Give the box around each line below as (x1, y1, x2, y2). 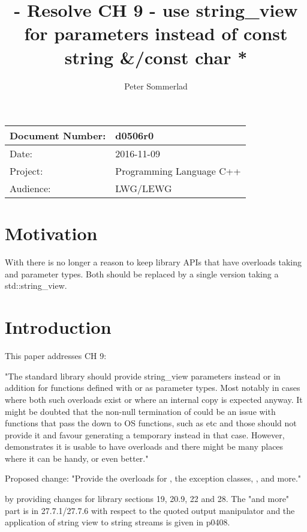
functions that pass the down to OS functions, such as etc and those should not (5, 417, 297, 429)
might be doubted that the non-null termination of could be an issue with (5, 405, 276, 417)
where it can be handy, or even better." (5, 452, 149, 464)
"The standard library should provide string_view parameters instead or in (5, 369, 281, 382)
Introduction (5, 315, 112, 339)
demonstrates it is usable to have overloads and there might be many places (5, 440, 284, 453)
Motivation (5, 221, 98, 246)
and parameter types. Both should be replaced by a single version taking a (5, 267, 279, 280)
